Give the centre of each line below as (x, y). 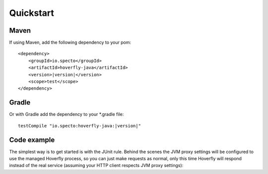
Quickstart (32, 13)
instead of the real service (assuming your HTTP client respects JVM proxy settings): (96, 166)
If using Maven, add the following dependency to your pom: (70, 43)
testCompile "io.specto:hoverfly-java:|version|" (80, 126)
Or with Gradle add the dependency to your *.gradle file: (67, 115)
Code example (32, 140)
